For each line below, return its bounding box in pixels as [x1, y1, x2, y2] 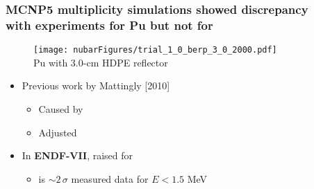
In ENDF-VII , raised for [22, 148, 133, 163]
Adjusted [38, 125, 77, 139]
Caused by [38, 101, 83, 116]
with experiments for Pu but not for [6, 16, 213, 33]
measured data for [71, 171, 149, 186]
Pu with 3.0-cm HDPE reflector [33, 55, 168, 69]
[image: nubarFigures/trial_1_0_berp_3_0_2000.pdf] [33, 45, 277, 55]
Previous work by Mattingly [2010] [22, 78, 170, 93]
